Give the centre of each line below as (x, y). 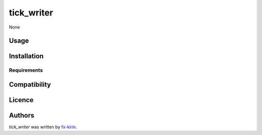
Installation (26, 56)
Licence (21, 100)
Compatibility (30, 84)
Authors (22, 115)
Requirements (26, 70)
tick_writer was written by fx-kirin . (43, 127)
